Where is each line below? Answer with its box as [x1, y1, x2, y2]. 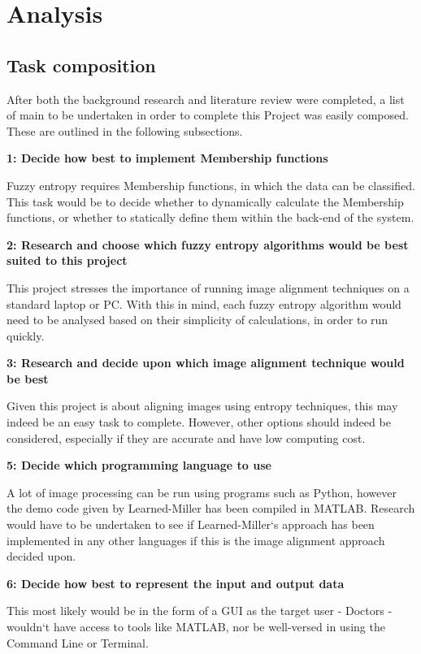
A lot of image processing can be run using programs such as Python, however [7, 483, 397, 500]
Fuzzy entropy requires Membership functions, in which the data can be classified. [7, 176, 415, 193]
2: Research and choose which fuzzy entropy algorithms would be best [7, 236, 409, 253]
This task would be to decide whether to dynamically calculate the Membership [7, 193, 404, 210]
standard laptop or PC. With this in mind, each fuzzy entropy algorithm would [7, 295, 401, 312]
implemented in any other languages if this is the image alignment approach [7, 531, 385, 548]
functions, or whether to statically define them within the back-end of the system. [7, 209, 414, 226]
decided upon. [7, 548, 76, 565]
